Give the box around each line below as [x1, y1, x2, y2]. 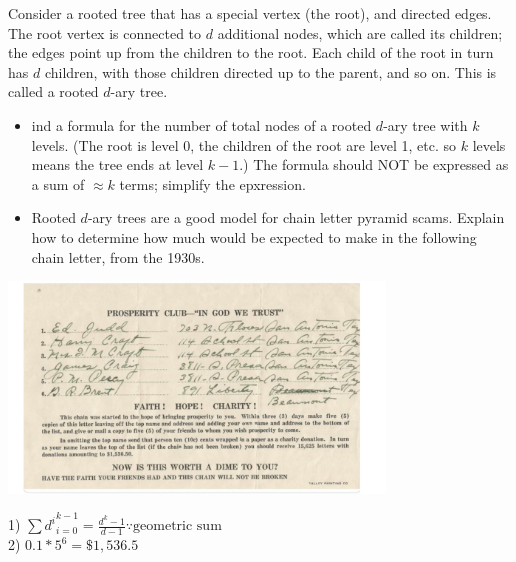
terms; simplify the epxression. [119, 173, 306, 194]
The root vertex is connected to [8, 22, 202, 43]
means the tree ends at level [31, 154, 204, 175]
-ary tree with [383, 114, 468, 135]
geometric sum [133, 519, 222, 534]
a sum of [31, 173, 85, 194]
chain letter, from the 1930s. [31, 246, 205, 267]
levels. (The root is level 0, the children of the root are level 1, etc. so [31, 134, 457, 155]
